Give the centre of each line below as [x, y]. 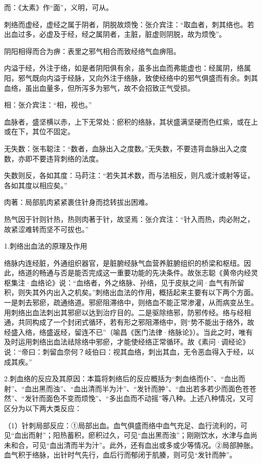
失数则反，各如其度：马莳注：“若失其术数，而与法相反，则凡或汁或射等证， [129, 175]
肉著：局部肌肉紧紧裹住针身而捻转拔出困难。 [78, 202]
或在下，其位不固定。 [39, 131]
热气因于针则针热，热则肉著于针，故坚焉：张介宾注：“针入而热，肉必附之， [129, 219]
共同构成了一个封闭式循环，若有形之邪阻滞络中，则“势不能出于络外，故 [136, 322]
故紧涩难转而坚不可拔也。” [46, 229]
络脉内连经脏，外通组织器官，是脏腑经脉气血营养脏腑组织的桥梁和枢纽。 [124, 263]
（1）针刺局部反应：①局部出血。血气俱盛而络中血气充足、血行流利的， [122, 425]
